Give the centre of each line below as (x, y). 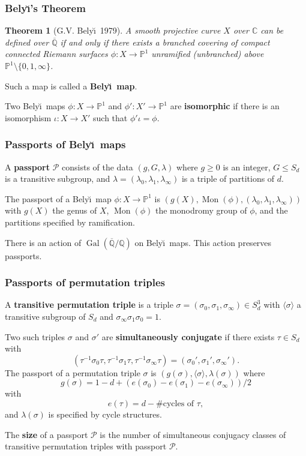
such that (110, 117)
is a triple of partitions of (228, 178)
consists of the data (97, 166)
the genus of (75, 210)
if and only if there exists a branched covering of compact (165, 42)
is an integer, (247, 166)
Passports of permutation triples (85, 282)
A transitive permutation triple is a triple (89, 304)
